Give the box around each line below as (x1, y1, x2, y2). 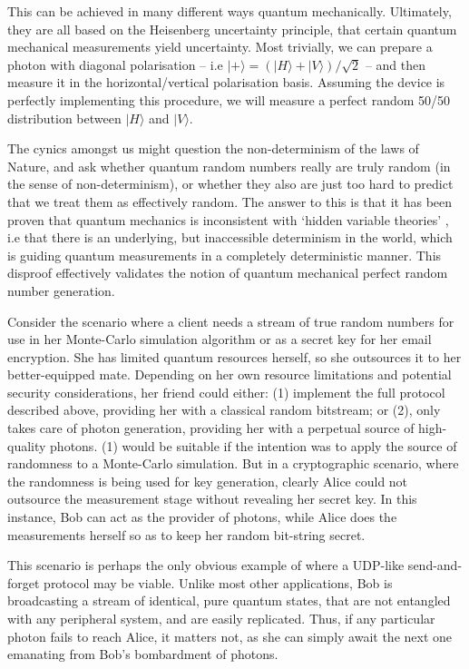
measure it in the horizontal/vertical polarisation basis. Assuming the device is (7, 73, 445, 92)
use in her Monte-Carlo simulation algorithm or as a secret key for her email (7, 330, 432, 349)
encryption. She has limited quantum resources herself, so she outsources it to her (7, 347, 462, 366)
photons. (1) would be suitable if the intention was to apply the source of (50, 436, 457, 455)
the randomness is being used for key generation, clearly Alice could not (7, 471, 408, 490)
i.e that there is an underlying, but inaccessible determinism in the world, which (7, 228, 453, 247)
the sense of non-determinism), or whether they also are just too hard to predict (7, 174, 454, 193)
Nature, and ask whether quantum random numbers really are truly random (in (7, 156, 451, 175)
